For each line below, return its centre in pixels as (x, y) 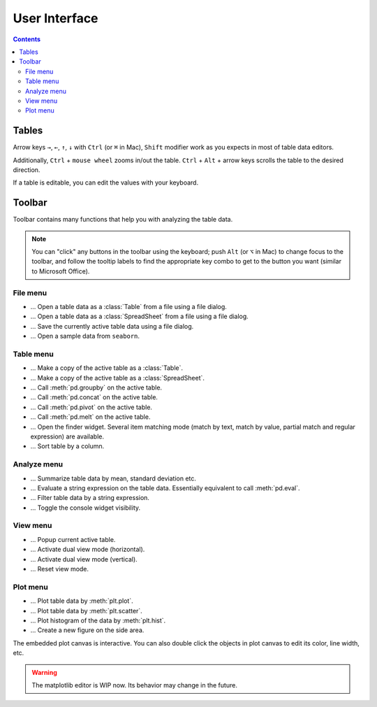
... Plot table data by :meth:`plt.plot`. (82, 601)
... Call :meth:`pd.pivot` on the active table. (91, 407)
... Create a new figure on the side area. (87, 630)
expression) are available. (67, 436)
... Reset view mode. (60, 569)
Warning (44, 672)
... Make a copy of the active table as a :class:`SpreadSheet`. (118, 378)
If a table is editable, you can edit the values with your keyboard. (106, 183)
